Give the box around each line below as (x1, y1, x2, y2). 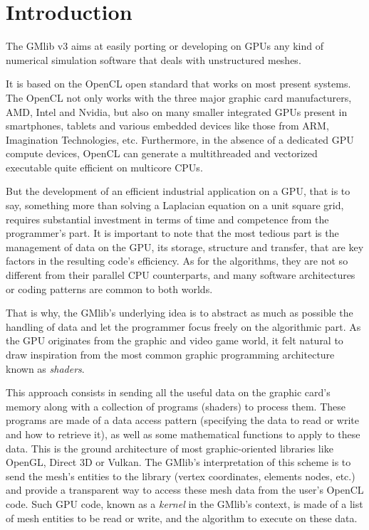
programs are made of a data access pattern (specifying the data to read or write (6, 413, 359, 428)
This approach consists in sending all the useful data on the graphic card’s (6, 385, 331, 400)
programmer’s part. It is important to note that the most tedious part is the (6, 226, 339, 240)
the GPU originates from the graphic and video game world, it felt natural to (6, 333, 343, 348)
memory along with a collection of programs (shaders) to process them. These (6, 398, 345, 413)
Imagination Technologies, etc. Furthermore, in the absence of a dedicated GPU (6, 132, 354, 147)
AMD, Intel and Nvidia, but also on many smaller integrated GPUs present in (6, 104, 348, 119)
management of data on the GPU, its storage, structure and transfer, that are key (6, 239, 364, 254)
